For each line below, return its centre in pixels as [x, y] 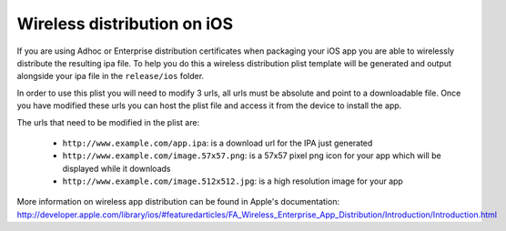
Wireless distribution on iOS [125, 24]
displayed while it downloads [116, 168]
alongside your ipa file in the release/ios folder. [111, 76]
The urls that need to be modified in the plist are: [108, 122]
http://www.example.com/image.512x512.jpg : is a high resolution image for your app [233, 181]
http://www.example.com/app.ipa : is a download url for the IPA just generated [218, 143]
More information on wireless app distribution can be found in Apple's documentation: [178, 202]
